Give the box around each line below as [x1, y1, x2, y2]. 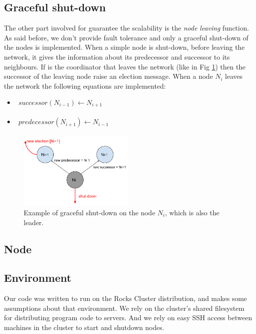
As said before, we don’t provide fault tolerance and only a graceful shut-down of [4, 32, 249, 42]
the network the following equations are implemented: [4, 80, 166, 91]
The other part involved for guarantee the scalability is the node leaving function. [4, 23, 249, 33]
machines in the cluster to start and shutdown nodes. [4, 322, 164, 332]
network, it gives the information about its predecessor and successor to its [4, 51, 230, 62]
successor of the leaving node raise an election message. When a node [4, 71, 213, 81]
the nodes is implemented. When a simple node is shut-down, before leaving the [4, 42, 245, 52]
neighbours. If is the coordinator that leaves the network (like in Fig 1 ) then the [4, 61, 246, 71]
